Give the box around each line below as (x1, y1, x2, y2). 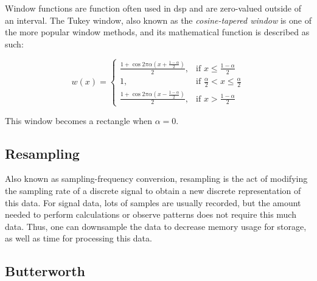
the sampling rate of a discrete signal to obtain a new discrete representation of (5, 184, 301, 196)
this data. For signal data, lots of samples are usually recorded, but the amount (5, 196, 301, 209)
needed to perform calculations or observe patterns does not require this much (5, 208, 296, 221)
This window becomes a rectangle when (5, 114, 153, 127)
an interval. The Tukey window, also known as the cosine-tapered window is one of (5, 13, 312, 26)
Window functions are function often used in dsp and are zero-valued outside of (5, 2, 301, 14)
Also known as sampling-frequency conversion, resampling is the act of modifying (5, 172, 308, 185)
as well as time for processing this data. (5, 232, 152, 245)
